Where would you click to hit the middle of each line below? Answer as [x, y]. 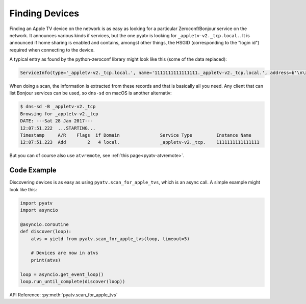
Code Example [33, 170]
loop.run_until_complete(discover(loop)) [73, 281]
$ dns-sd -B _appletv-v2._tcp [58, 107]
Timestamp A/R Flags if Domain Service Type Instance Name [136, 135]
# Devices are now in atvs [65, 253]
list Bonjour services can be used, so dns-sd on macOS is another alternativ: [91, 93]
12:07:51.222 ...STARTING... [58, 128]
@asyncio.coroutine [44, 224]
